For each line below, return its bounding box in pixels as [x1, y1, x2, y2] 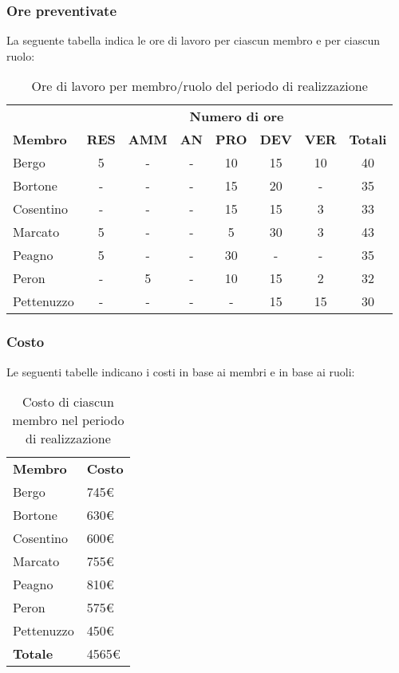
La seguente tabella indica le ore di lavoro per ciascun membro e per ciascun [6, 32, 381, 49]
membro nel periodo [12, 411, 124, 430]
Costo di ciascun [22, 392, 114, 411]
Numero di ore [189, 107, 284, 126]
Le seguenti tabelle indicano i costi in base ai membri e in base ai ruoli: [6, 363, 355, 380]
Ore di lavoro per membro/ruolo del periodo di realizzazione [31, 77, 368, 96]
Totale [13, 644, 53, 663]
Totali [349, 130, 387, 149]
